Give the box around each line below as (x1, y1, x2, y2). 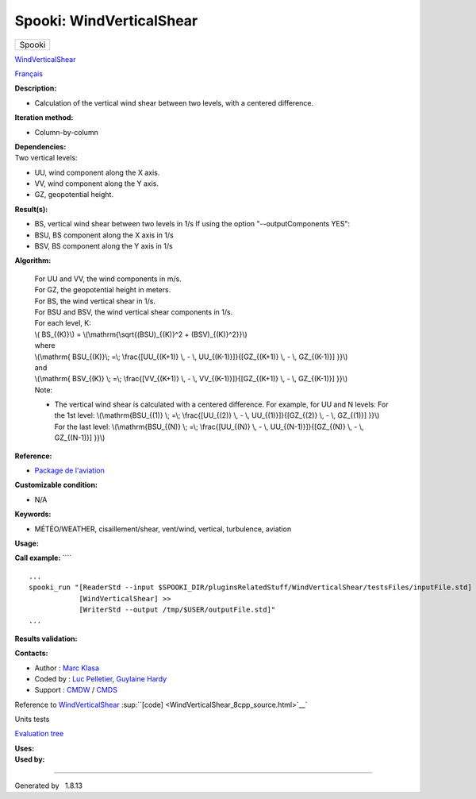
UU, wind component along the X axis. (34, 168, 160, 177)
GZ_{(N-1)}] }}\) (54, 433, 106, 442)
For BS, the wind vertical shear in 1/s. (34, 296, 156, 306)
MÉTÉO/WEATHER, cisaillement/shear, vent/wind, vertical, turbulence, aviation (34, 524, 292, 534)
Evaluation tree (14, 729, 64, 739)
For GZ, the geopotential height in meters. (34, 285, 171, 295)
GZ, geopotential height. (34, 190, 114, 199)
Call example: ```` (14, 553, 72, 563)
